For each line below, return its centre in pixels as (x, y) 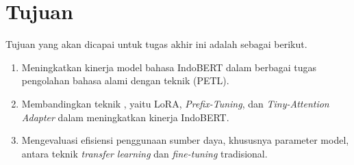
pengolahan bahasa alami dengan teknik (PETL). (125, 80)
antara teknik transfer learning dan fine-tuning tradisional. (144, 153)
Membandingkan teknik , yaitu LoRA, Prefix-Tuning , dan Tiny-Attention (175, 103)
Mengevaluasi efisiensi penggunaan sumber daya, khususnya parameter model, (185, 140)
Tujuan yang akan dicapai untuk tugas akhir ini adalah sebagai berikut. (156, 44)
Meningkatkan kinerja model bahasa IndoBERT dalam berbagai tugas (169, 67)
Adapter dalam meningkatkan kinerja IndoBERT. (125, 117)
